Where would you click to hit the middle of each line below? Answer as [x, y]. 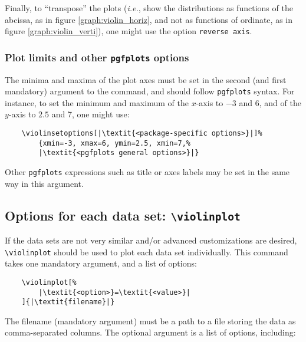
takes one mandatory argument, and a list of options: [101, 263]
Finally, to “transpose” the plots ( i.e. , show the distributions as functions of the [149, 8]
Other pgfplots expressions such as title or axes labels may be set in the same [147, 172]
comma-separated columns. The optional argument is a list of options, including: [150, 332]
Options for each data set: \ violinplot [123, 215]
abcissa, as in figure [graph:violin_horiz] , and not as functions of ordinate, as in [149, 19]
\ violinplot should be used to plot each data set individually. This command [147, 251]
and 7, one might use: [91, 114]
